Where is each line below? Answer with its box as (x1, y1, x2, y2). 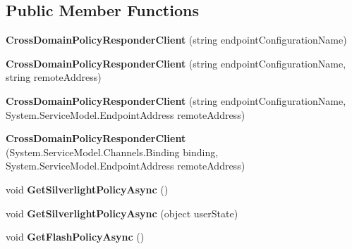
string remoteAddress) (6, 70, 102, 84)
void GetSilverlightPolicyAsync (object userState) (6, 205, 238, 220)
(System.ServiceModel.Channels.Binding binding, (6, 144, 219, 159)
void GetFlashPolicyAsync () (6, 229, 145, 244)
